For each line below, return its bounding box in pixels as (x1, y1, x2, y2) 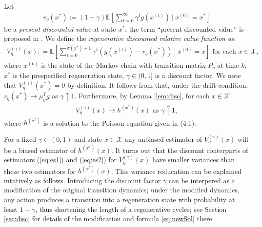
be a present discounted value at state (4, 23, 116, 34)
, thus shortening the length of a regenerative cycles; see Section (35, 204, 227, 214)
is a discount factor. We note (155, 70, 241, 80)
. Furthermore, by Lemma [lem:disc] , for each (74, 90, 210, 100)
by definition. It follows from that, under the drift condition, (67, 79, 248, 90)
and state (74, 133, 102, 144)
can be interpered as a (168, 175, 235, 185)
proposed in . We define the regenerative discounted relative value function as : (4, 33, 236, 43)
